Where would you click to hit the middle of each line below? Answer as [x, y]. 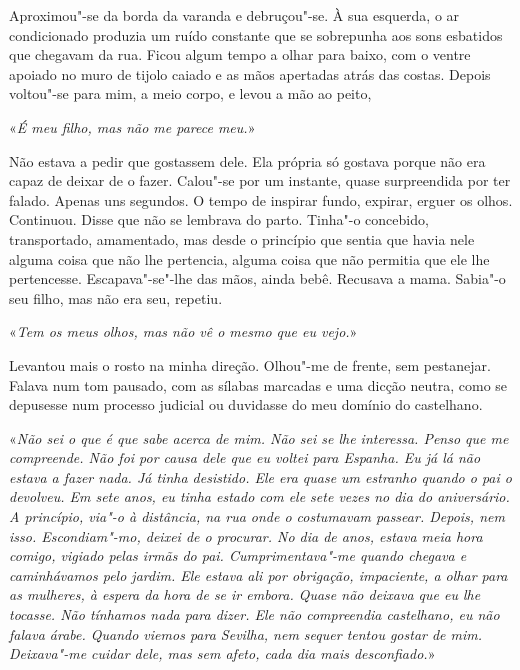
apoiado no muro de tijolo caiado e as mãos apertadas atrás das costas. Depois [250, 73]
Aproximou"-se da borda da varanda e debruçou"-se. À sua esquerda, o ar [234, 15]
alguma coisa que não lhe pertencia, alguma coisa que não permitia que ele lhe [249, 258]
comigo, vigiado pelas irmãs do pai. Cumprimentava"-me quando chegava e [238, 555]
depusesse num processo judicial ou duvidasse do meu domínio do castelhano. [246, 404]
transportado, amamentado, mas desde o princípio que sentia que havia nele [242, 238]
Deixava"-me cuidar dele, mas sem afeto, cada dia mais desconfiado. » [222, 653]
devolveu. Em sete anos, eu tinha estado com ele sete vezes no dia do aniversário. [259, 496]
